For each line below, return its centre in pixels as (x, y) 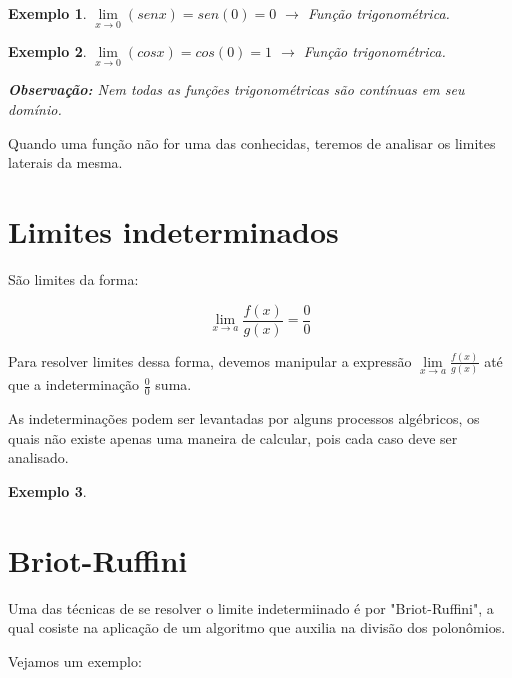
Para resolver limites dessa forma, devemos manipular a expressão (210, 360)
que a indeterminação (74, 384)
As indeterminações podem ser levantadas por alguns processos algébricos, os (244, 418)
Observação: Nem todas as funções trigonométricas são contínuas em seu (236, 89)
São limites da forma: (73, 278)
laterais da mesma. (65, 162)
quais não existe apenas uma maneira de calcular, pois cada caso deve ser (233, 437)
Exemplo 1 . (47, 13)
